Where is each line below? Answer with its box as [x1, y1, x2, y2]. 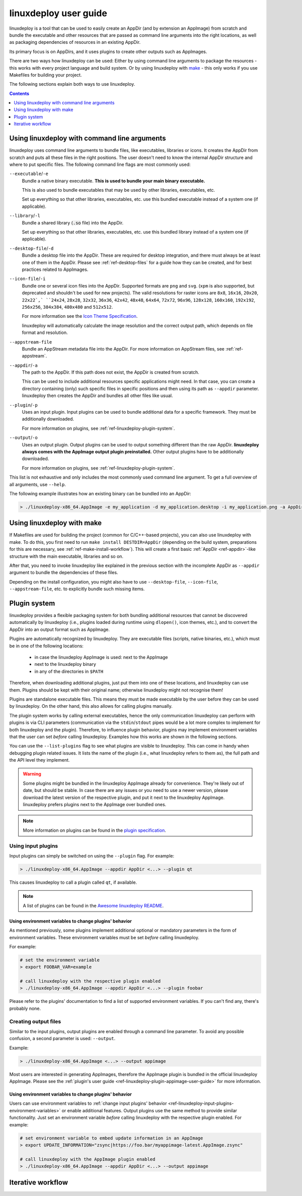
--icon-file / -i [9, 275, 46, 282]
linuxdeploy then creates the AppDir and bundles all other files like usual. [22, 392, 173, 398]
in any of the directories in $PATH [34, 668, 103, 674]
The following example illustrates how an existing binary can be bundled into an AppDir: [9, 490, 191, 496]
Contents [9, 90, 30, 96]
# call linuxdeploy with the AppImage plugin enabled [20, 1156, 156, 1162]
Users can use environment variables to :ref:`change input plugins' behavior [9, 1100, 167, 1107]
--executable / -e [9, 170, 49, 177]
